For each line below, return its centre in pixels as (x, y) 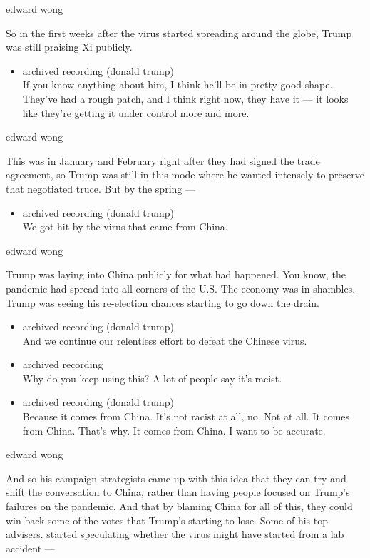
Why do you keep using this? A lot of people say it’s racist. (152, 378)
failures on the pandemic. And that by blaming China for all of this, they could (179, 506)
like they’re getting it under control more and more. (136, 112)
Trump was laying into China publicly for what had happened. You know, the (176, 274)
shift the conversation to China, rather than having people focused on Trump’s (178, 492)
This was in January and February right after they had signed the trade (163, 160)
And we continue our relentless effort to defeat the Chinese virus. (165, 340)
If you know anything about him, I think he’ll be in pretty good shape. (178, 85)
